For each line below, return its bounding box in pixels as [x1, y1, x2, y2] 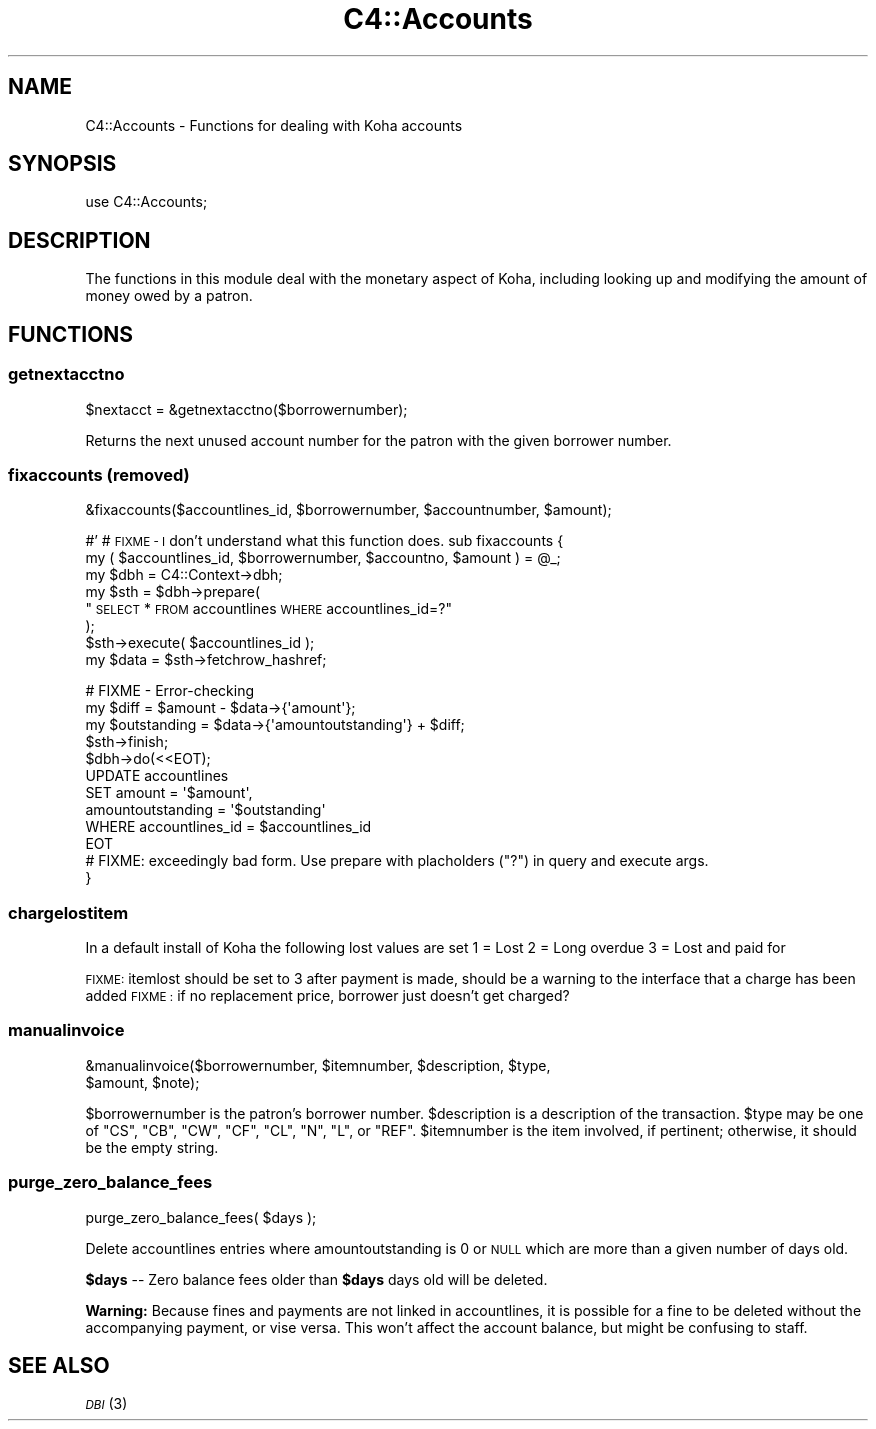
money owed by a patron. [85, 287, 253, 305]
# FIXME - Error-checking [85, 682, 255, 700]
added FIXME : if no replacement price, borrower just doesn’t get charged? [85, 987, 570, 1004]
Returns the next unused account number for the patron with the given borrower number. [85, 431, 672, 449]
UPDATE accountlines [85, 767, 229, 785]
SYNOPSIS [8, 151, 117, 177]
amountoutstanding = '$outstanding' [85, 801, 326, 819]
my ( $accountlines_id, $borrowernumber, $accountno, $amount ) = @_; [85, 549, 561, 567]
